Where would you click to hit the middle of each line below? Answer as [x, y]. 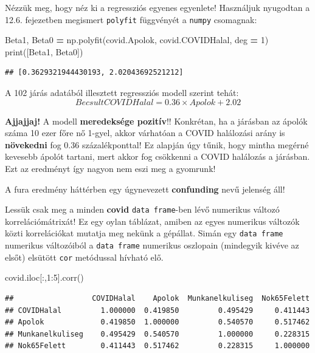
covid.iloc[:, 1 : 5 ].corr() [44, 277]
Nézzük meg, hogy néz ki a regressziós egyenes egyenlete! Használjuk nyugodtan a [157, 7]
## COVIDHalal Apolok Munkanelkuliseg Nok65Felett [157, 298]
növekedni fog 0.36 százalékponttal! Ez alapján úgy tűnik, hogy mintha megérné [157, 144]
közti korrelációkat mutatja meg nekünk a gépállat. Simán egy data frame [144, 233]
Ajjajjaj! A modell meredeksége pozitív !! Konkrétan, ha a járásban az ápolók [156, 121]
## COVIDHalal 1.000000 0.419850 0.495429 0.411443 [157, 310]
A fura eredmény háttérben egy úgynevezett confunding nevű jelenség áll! [145, 189]
